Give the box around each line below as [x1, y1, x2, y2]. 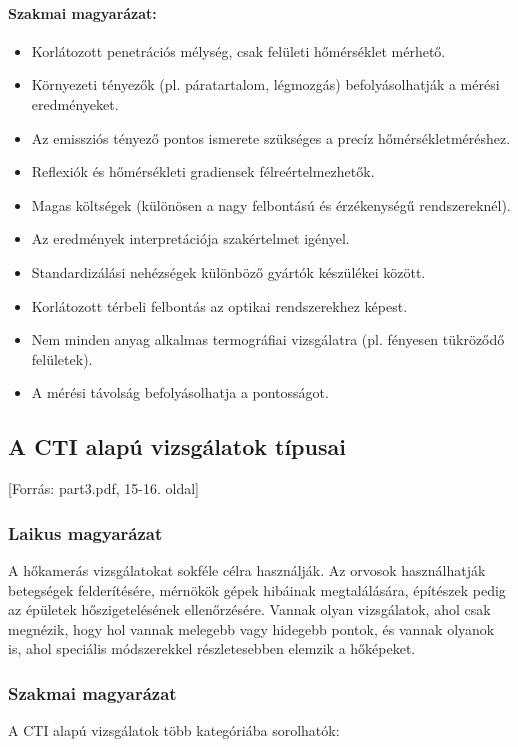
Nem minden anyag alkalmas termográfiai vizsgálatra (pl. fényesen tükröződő [31, 329, 505, 350]
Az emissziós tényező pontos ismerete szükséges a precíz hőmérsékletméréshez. [31, 127, 511, 148]
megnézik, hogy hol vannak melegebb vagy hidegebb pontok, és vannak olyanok [8, 618, 495, 639]
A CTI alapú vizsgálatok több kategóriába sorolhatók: [8, 720, 340, 741]
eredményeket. [31, 93, 119, 114]
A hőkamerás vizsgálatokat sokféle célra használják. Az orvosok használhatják [8, 559, 486, 580]
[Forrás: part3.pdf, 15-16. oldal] [8, 478, 200, 499]
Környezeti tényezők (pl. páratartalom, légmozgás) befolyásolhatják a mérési [31, 74, 500, 95]
